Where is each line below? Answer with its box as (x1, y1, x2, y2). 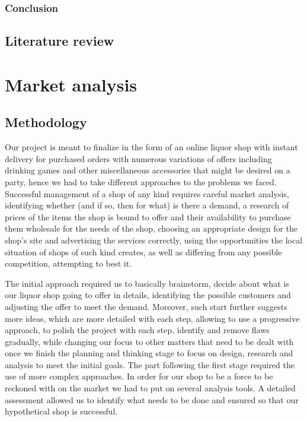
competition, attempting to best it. (5, 257, 132, 270)
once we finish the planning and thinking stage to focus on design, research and (5, 347, 293, 359)
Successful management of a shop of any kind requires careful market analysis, (5, 187, 289, 200)
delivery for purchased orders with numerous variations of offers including (5, 152, 272, 164)
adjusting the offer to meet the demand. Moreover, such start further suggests (5, 300, 287, 312)
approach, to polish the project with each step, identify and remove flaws (5, 324, 270, 336)
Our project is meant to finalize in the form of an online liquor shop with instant (5, 141, 298, 153)
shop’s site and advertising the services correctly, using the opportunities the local (5, 233, 303, 246)
